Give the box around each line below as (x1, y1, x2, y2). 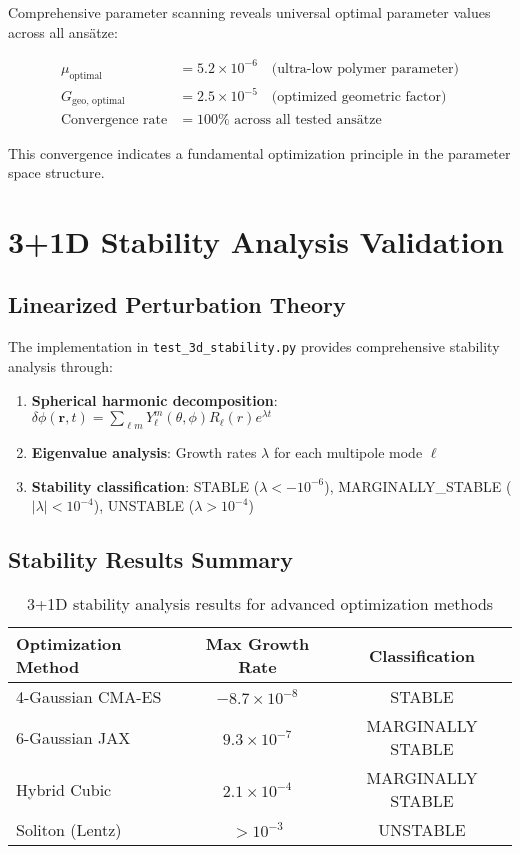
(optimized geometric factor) (271, 90, 447, 105)
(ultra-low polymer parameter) (271, 61, 460, 76)
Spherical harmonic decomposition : (31, 389, 278, 410)
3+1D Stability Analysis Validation (8, 220, 504, 261)
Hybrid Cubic (16, 777, 112, 801)
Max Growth (205, 632, 310, 655)
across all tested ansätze (234, 112, 382, 127)
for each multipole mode (273, 442, 423, 463)
